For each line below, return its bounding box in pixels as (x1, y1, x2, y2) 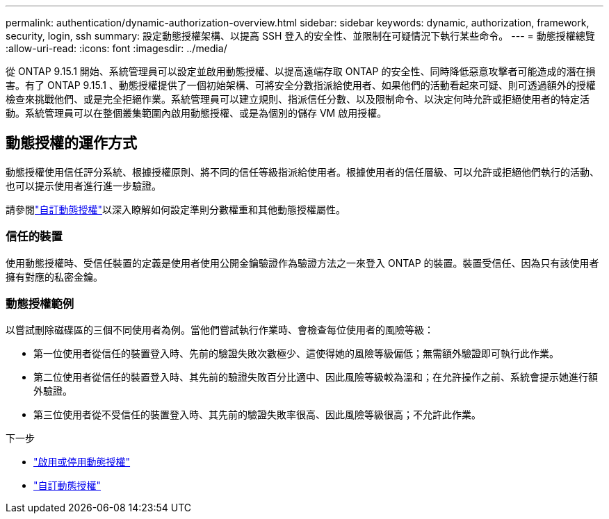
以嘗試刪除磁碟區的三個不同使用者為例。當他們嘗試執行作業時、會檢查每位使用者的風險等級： (6, 324, 434, 336)
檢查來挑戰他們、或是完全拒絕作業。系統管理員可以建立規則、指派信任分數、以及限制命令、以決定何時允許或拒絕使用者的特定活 (6, 93, 590, 105)
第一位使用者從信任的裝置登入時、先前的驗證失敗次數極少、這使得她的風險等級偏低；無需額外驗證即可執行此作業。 (33, 347, 559, 360)
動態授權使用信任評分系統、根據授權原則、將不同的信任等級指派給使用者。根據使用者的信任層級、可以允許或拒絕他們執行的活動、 (6, 165, 599, 178)
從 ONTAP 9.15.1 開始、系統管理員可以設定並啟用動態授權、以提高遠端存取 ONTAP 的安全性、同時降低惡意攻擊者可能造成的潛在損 (6, 65, 596, 77)
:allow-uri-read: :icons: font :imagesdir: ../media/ (6, 42, 227, 54)
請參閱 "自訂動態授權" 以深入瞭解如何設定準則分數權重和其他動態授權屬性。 (6, 203, 346, 215)
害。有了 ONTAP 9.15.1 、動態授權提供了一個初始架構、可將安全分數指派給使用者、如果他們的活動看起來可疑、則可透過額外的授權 (6, 79, 596, 91)
